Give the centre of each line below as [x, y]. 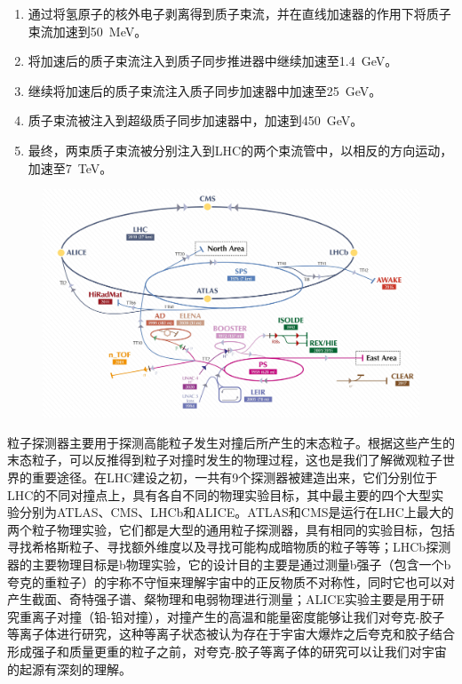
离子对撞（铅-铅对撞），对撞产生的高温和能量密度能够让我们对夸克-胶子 [238, 616]
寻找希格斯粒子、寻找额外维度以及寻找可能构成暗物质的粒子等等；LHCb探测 [229, 547]
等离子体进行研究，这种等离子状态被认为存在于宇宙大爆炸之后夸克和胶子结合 [231, 634]
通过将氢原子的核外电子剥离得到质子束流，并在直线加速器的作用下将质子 [239, 13]
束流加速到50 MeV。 [88, 31]
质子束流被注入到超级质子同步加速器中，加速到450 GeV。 [195, 120]
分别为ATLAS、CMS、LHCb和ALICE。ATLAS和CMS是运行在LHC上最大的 [236, 512]
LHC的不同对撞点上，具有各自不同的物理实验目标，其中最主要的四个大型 [219, 494]
